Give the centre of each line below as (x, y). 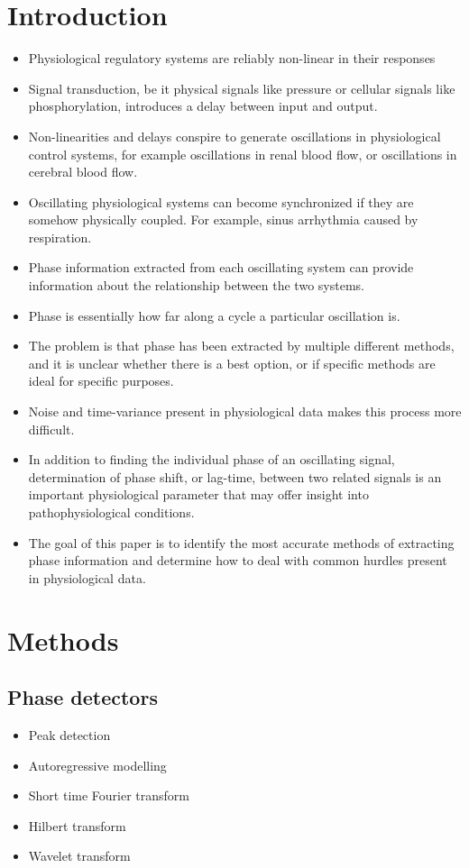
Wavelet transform (79, 856)
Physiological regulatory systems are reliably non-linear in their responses (232, 58)
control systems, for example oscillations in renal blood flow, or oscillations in (243, 154)
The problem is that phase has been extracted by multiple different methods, (241, 346)
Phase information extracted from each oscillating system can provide (221, 267)
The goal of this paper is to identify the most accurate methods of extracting (241, 542)
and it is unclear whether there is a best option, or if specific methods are (232, 363)
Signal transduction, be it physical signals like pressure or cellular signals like (242, 88)
